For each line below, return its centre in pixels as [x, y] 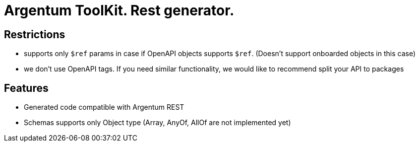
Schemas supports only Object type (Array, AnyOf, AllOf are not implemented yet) [157, 123]
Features [26, 88]
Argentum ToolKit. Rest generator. [119, 10]
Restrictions [35, 34]
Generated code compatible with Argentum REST [104, 107]
